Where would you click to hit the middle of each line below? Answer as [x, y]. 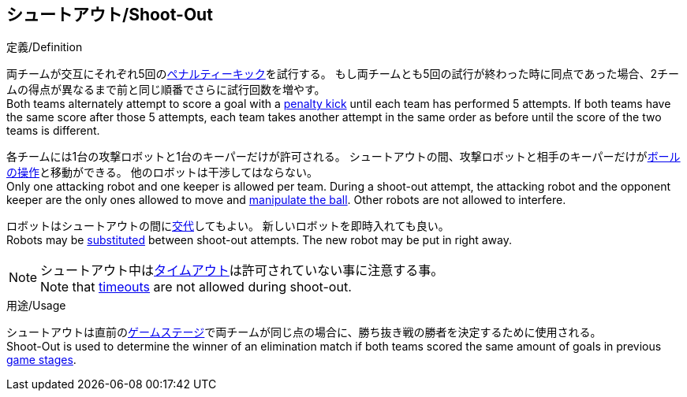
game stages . [41, 360]
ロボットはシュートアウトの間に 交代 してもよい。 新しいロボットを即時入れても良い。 [228, 226]
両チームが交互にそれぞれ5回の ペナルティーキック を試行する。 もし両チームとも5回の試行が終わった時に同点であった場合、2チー [343, 74]
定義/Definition [45, 47]
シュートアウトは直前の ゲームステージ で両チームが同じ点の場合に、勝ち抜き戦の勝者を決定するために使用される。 [304, 332]
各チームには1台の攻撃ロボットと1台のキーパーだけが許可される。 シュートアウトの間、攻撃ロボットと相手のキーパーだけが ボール [343, 157]
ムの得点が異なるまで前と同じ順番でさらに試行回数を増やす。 [166, 90]
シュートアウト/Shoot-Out [110, 15]
